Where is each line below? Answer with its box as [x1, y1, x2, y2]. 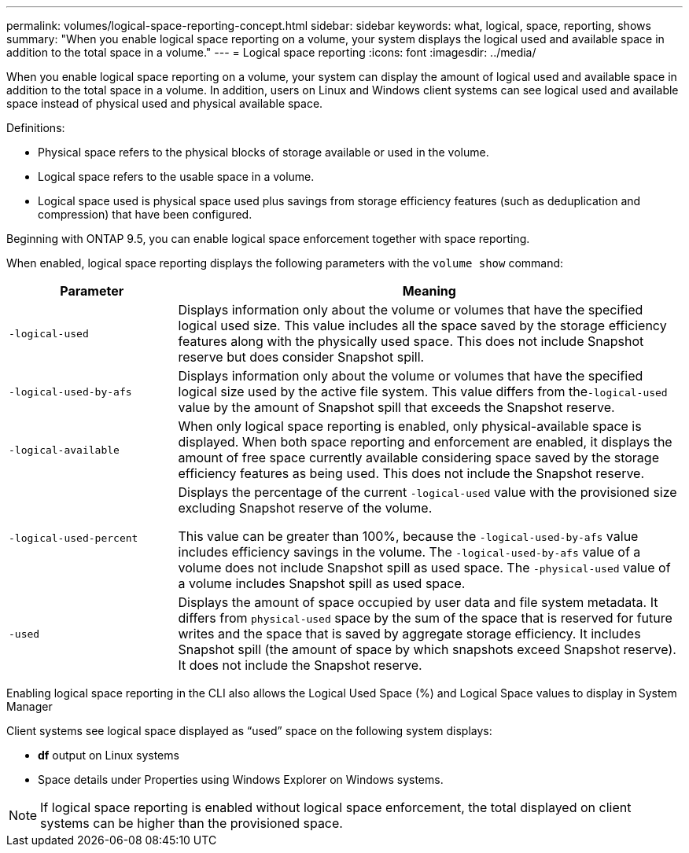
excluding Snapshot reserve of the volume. [178, 500, 433, 516]
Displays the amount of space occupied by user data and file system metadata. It [178, 594, 658, 610]
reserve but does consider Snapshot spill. [178, 349, 425, 365]
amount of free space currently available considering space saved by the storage [178, 450, 659, 465]
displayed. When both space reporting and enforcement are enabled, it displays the [178, 434, 672, 450]
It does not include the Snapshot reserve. [178, 657, 422, 673]
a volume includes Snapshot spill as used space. [178, 575, 466, 591]
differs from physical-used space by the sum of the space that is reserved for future [178, 610, 672, 626]
